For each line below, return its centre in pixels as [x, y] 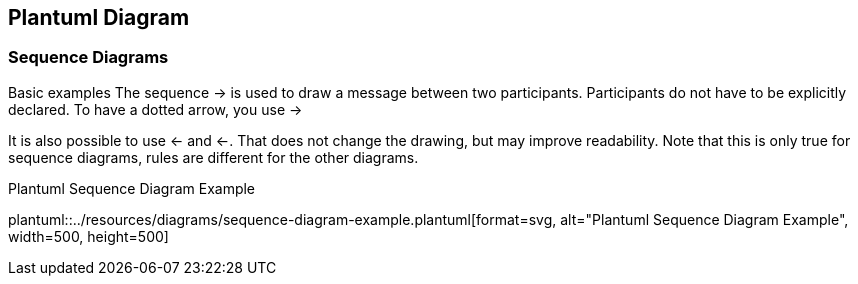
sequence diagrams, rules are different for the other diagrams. [213, 157]
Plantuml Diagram [99, 17]
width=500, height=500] [88, 236]
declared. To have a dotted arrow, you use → [155, 109]
